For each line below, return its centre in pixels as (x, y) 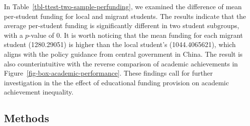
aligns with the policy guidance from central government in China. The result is (123, 54)
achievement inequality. (39, 92)
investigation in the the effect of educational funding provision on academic (116, 82)
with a (13, 35)
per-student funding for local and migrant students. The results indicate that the (125, 16)
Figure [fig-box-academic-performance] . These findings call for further (108, 73)
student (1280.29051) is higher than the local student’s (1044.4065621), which (120, 44)
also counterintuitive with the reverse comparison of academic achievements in (121, 63)
